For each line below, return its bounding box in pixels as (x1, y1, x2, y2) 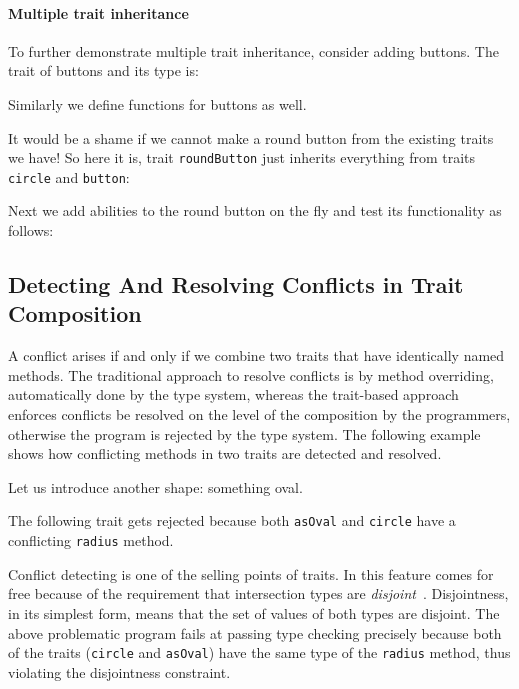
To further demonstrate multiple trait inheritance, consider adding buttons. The (8, 40, 499, 61)
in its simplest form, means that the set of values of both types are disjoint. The (8, 602, 500, 623)
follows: (8, 220, 54, 241)
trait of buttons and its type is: (8, 60, 199, 81)
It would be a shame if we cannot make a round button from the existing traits (8, 127, 494, 148)
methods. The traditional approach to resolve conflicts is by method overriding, (8, 364, 494, 385)
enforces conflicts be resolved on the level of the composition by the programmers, (8, 404, 511, 425)
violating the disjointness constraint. (8, 661, 231, 682)
